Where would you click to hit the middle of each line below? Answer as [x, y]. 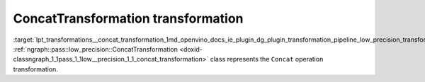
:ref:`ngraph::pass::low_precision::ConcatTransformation [96, 49]
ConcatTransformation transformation [128, 18]
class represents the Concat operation [267, 59]
